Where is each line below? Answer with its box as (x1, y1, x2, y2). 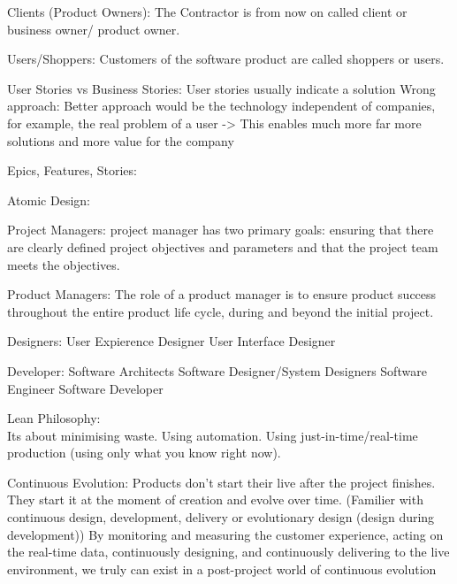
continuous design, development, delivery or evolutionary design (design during (7, 508, 435, 526)
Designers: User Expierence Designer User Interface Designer (7, 332, 336, 350)
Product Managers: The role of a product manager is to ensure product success (7, 285, 437, 304)
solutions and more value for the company (7, 131, 234, 150)
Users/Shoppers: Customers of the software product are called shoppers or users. (7, 50, 445, 68)
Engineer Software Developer (7, 379, 164, 397)
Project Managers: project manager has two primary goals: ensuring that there (7, 220, 434, 239)
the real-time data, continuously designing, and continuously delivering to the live (7, 542, 450, 561)
